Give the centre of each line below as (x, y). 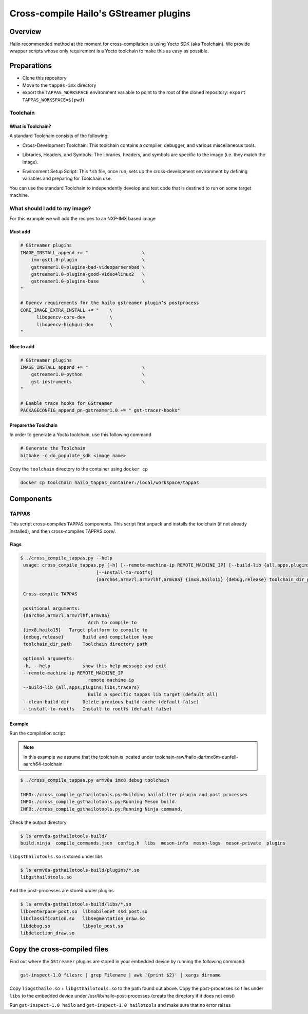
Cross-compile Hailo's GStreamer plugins (100, 13)
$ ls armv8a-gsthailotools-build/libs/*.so (76, 904)
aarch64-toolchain (43, 764)
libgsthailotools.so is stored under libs (56, 857)
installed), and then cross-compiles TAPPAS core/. (63, 531)
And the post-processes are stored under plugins (62, 891)
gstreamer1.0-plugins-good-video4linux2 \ (88, 274)
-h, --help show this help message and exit (95, 666)
